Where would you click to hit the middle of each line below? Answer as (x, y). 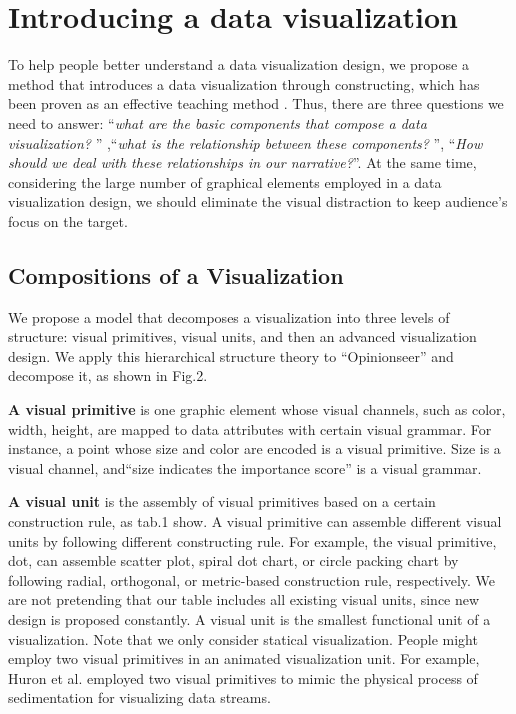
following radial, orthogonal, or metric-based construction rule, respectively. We (252, 579)
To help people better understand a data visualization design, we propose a (238, 64)
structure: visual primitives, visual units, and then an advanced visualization (242, 336)
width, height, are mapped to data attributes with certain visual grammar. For (250, 428)
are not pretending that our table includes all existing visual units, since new (244, 599)
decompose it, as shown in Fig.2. (108, 375)
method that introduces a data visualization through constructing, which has (244, 83)
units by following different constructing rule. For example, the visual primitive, (252, 540)
